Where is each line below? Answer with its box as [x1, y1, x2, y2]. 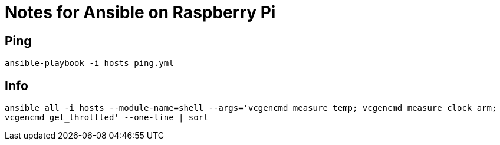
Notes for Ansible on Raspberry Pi [5, 2, 276, 22]
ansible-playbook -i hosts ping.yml [5, 58, 174, 68]
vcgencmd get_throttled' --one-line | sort [5, 113, 209, 123]
